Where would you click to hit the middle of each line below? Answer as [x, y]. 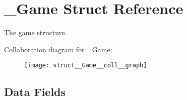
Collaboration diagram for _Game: [58, 49]
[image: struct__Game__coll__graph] [86, 66]
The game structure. [36, 32]
